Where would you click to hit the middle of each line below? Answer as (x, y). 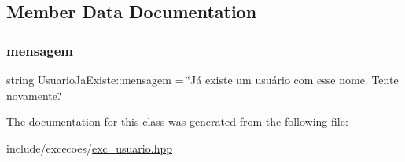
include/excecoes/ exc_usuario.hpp (89, 147)
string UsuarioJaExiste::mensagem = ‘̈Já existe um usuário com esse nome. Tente (202, 79)
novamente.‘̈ (34, 95)
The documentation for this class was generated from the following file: (177, 121)
